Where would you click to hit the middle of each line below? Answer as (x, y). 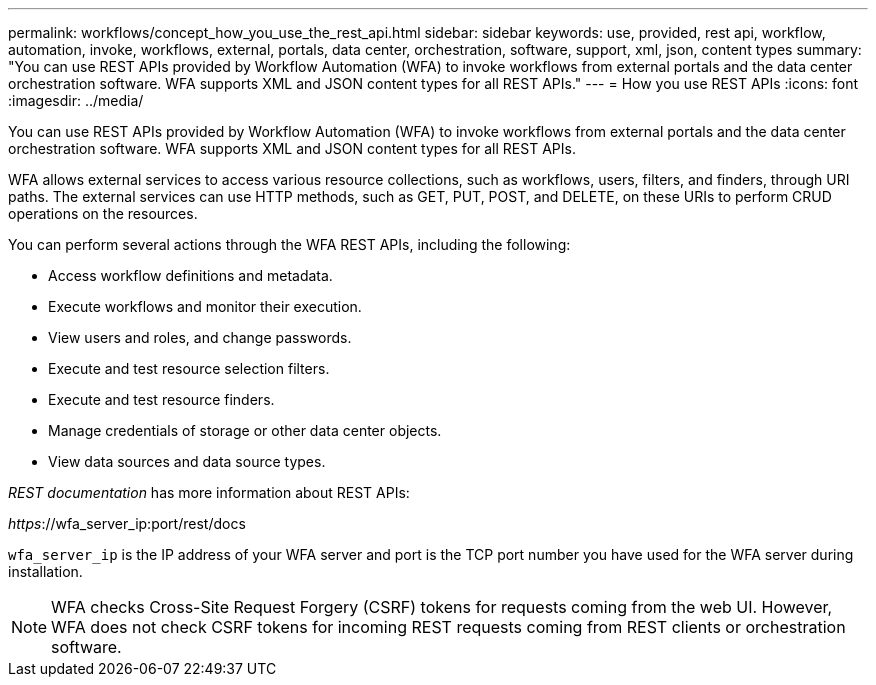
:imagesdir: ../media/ (76, 100)
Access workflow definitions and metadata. (190, 275)
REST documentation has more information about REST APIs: (209, 492)
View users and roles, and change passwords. (200, 337)
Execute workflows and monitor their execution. (205, 306)
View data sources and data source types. (187, 461)
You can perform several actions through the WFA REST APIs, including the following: (289, 244)
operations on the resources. (103, 213)
